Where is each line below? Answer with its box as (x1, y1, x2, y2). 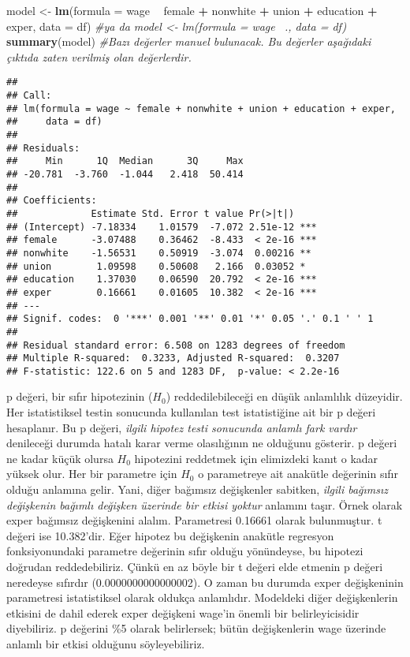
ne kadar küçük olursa (6, 450, 114, 466)
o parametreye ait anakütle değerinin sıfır (198, 465, 398, 482)
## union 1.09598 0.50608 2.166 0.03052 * (6, 260, 306, 272)
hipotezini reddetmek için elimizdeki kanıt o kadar (134, 450, 378, 466)
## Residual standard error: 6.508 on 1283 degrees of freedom (6, 339, 345, 351)
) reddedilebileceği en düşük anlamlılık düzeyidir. (166, 388, 403, 405)
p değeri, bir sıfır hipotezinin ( (6, 388, 153, 405)
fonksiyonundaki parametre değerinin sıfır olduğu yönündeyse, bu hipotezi (6, 543, 363, 559)
